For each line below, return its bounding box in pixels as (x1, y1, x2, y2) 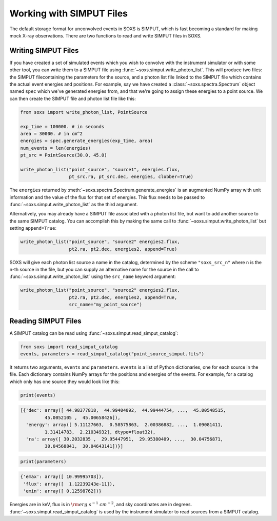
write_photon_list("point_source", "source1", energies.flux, (20, 167, 180, 172)
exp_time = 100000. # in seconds (20, 124, 105, 129)
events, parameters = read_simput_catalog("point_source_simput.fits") (20, 351, 205, 357)
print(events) (20, 392, 56, 398)
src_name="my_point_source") (69, 302, 142, 308)
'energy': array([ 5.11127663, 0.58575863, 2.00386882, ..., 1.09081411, (26, 422, 223, 428)
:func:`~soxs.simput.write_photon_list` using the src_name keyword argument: (9, 273, 176, 279)
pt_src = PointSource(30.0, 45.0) (20, 152, 107, 158)
